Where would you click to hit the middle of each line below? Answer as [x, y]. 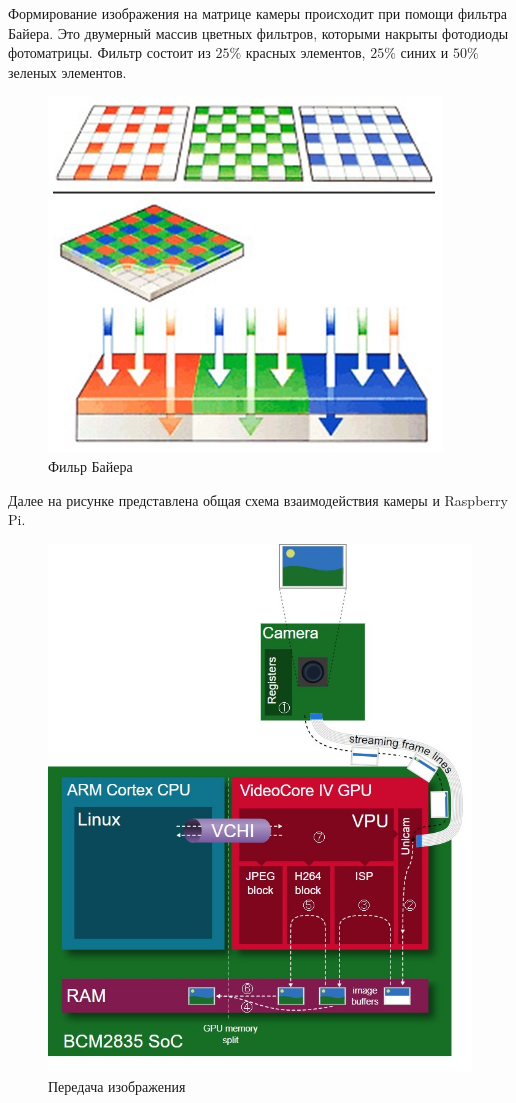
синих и [424, 52]
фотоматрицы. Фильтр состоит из [109, 52]
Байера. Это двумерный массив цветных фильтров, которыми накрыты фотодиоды [258, 32]
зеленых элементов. [67, 71]
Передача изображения [117, 1085]
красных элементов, [305, 52]
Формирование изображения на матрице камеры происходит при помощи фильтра [257, 13]
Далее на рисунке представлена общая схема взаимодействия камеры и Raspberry [258, 499]
